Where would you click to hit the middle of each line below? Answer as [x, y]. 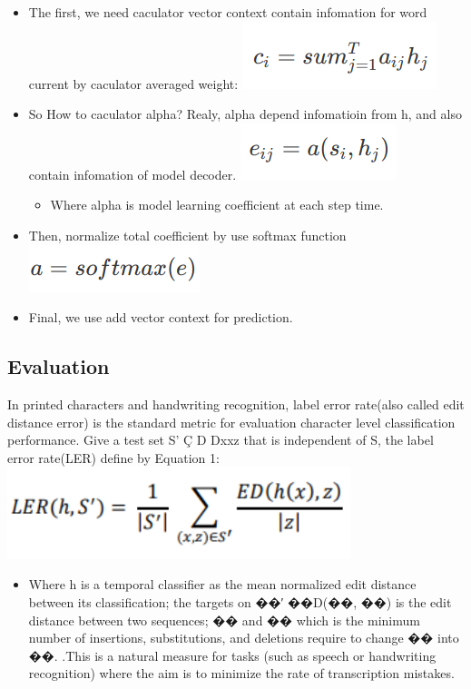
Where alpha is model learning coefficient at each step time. [217, 205]
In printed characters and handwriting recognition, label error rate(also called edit [236, 404]
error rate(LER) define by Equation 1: [113, 457]
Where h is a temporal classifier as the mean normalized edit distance [222, 584]
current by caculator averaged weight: [133, 83]
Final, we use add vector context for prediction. [161, 317]
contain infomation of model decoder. [132, 174]
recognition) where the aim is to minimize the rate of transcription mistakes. [241, 673]
